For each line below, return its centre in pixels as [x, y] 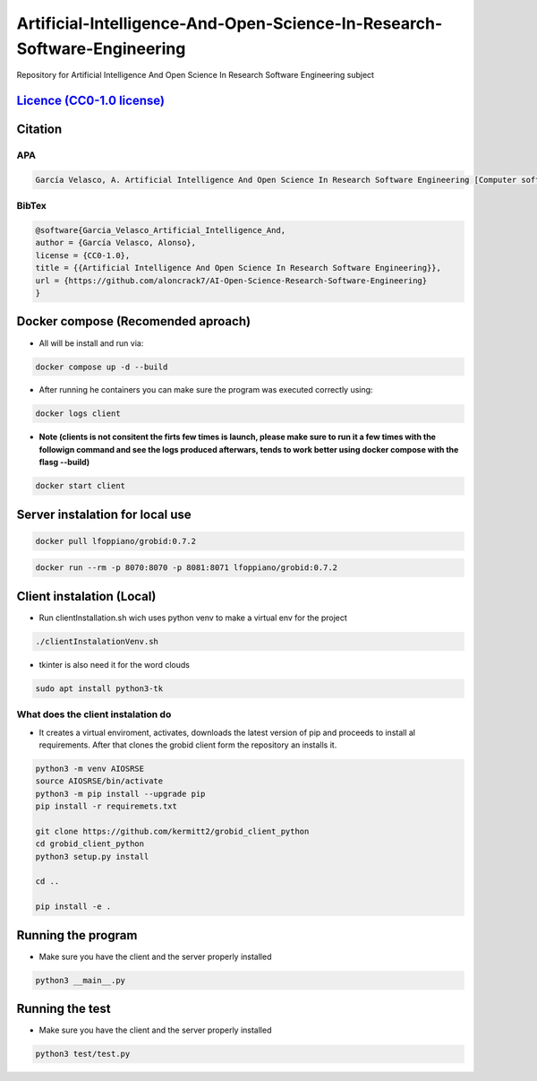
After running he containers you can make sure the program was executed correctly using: [206, 390]
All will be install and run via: [91, 343]
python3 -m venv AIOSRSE [90, 768]
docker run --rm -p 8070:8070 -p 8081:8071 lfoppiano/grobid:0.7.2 [187, 568]
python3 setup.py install [92, 856]
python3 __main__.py [80, 980]
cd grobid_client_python [90, 844]
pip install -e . [73, 907]
